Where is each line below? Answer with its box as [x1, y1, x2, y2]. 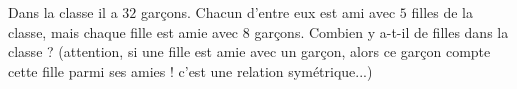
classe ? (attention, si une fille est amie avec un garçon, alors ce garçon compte [8, 41, 491, 62]
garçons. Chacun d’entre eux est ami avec [141, 2, 396, 22]
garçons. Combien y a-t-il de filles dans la [254, 21, 509, 42]
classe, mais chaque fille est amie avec [8, 21, 239, 42]
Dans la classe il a [8, 2, 118, 22]
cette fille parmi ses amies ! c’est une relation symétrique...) [8, 60, 373, 81]
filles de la [411, 2, 473, 22]
